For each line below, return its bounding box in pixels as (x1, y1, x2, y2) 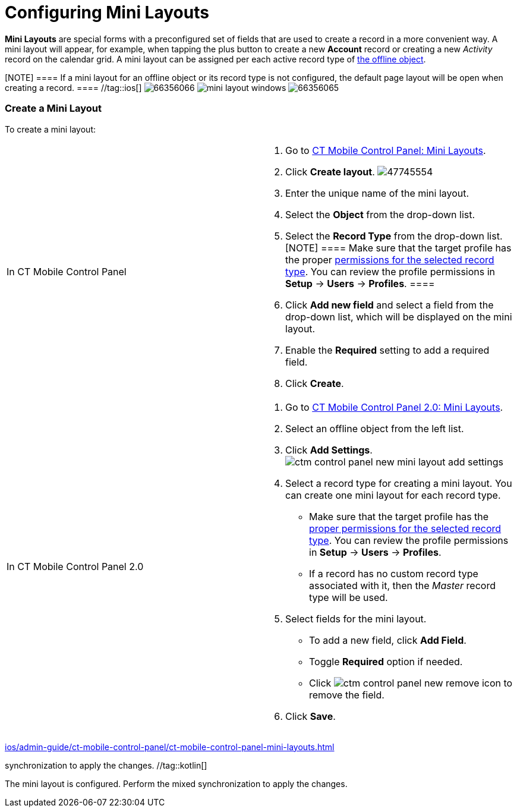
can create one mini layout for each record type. (285, 489, 501, 501)
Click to (309, 676, 513, 689)
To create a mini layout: (5, 124, 96, 134)
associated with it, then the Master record (309, 579, 496, 591)
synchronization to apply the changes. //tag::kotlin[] (5, 760, 207, 770)
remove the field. (309, 688, 384, 701)
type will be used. (309, 591, 388, 603)
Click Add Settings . (285, 443, 373, 456)
